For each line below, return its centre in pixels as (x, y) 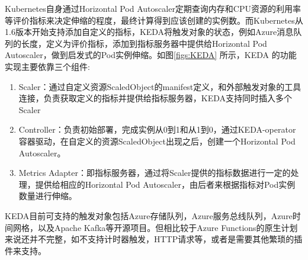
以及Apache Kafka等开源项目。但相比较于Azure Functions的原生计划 (168, 227)
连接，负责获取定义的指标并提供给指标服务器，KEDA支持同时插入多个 (155, 98)
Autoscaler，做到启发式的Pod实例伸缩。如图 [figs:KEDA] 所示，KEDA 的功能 (151, 55)
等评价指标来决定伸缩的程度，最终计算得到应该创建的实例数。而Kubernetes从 (154, 20)
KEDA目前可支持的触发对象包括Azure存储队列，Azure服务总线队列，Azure (149, 215)
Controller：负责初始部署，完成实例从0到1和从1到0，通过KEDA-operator (157, 129)
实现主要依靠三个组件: (47, 66)
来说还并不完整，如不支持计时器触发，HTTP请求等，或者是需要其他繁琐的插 (154, 239)
